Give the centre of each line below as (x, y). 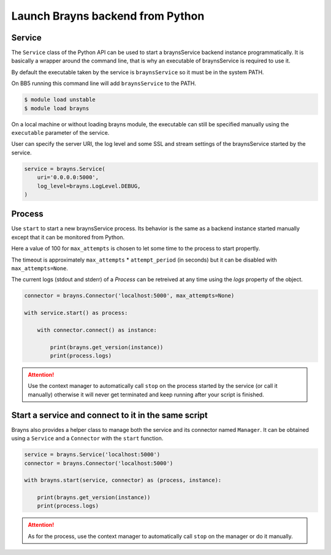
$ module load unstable (60, 100)
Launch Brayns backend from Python (108, 16)
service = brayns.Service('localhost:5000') (92, 455)
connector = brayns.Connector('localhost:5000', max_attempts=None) (129, 296)
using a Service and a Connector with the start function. (87, 439)
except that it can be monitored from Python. (68, 237)
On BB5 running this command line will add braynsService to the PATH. (104, 83)
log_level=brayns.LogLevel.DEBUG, (89, 186)
